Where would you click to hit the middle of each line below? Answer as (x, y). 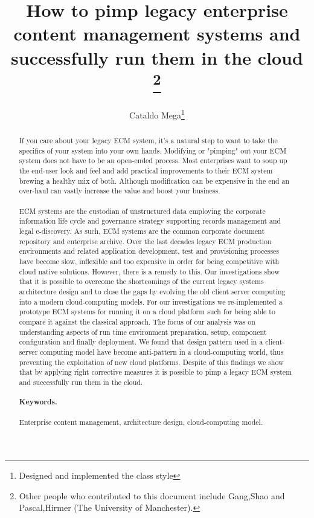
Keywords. (38, 402)
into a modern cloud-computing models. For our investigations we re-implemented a (151, 301)
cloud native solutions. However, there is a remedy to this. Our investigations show (149, 271)
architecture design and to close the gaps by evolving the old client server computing (152, 291)
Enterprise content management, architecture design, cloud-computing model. (141, 422)
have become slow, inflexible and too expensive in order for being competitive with (149, 261)
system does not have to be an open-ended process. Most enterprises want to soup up (153, 160)
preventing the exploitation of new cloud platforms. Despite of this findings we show (151, 362)
